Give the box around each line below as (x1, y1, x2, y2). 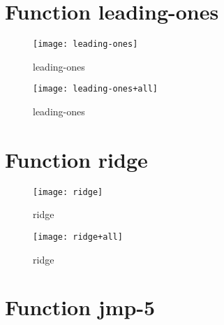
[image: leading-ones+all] (33, 84, 158, 94)
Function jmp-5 (5, 293, 156, 322)
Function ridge (5, 145, 148, 173)
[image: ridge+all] (33, 232, 123, 242)
